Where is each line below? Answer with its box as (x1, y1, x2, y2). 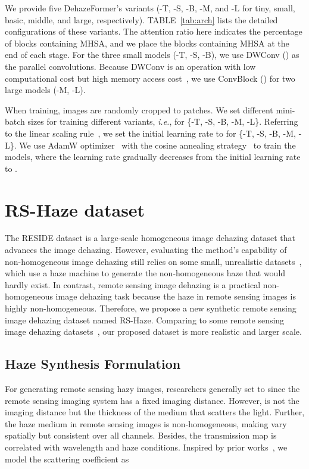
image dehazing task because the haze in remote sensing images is (55, 290, 296, 303)
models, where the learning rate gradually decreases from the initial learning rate (5, 150, 301, 163)
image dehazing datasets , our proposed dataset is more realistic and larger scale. (5, 325, 302, 338)
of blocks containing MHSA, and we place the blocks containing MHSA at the (5, 36, 289, 49)
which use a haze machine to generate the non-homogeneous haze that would (5, 267, 286, 279)
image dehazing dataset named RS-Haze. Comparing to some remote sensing (5, 313, 285, 326)
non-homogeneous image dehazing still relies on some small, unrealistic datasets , (5, 255, 302, 267)
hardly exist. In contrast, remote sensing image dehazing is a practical (5, 278, 261, 291)
